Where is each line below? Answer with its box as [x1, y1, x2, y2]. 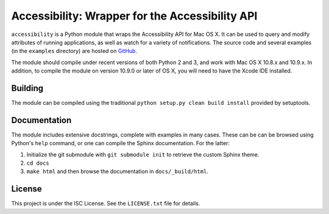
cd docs [26, 160, 50, 167]
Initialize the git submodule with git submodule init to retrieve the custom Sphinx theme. [26, 151, 260, 158]
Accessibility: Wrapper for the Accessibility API [11, 9, 258, 23]
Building [11, 83, 44, 93]
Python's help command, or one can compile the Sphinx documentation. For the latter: [11, 140, 230, 147]
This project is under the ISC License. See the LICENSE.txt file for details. [11, 200, 200, 207]
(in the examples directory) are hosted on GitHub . [11, 48, 137, 55]
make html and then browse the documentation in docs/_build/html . [26, 168, 208, 175]
